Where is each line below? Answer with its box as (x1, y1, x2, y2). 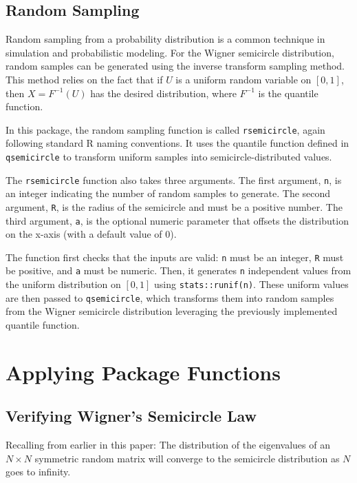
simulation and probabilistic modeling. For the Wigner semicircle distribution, (6, 45, 334, 59)
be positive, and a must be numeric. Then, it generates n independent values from (6, 263, 351, 278)
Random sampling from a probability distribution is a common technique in (6, 32, 325, 46)
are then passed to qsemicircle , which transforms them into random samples (6, 290, 334, 305)
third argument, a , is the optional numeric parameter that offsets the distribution (6, 213, 349, 227)
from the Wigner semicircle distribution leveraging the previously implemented (6, 304, 338, 318)
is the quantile (258, 85, 318, 100)
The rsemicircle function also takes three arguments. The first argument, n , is (6, 172, 342, 187)
